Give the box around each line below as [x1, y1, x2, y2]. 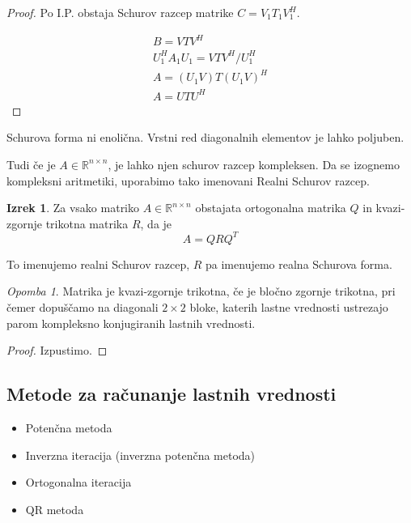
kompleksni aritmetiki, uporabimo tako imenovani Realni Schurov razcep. [6, 172, 370, 189]
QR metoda [25, 500, 84, 517]
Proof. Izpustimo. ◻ [6, 342, 108, 359]
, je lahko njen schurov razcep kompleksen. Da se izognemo [108, 155, 400, 172]
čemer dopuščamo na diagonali [6, 298, 159, 315]
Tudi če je [6, 155, 56, 172]
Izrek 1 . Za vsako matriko [6, 199, 140, 216]
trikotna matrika [45, 215, 129, 232]
